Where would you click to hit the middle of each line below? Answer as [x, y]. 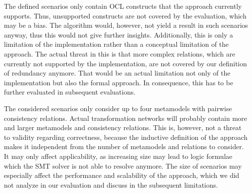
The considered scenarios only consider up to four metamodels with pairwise [118, 108]
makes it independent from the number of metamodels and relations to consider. [124, 146]
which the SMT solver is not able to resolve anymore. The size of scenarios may [123, 165]
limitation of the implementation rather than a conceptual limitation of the [116, 44]
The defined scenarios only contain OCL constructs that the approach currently [123, 6]
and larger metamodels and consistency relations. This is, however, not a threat [123, 127]
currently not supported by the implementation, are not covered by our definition [126, 63]
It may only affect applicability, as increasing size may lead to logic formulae [118, 156]
